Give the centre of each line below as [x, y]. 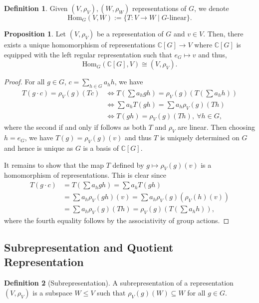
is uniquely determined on [200, 138]
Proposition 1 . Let [35, 33]
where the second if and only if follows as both [75, 127]
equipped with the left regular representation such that [88, 54]
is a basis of [101, 148]
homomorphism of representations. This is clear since [85, 175]
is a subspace [52, 292]
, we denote [212, 8]
